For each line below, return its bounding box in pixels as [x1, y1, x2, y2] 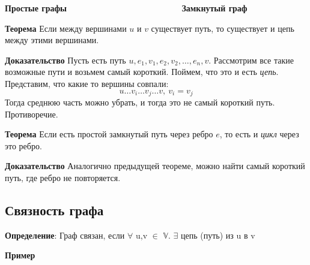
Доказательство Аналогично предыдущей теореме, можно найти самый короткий [5, 159, 305, 172]
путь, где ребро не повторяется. [5, 171, 121, 183]
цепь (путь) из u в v [181, 228, 255, 241]
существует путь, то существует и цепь [151, 22, 294, 34]
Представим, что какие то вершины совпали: [5, 77, 169, 89]
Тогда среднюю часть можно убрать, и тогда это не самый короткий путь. [5, 96, 275, 109]
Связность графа [5, 200, 104, 219]
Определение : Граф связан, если [5, 228, 125, 241]
